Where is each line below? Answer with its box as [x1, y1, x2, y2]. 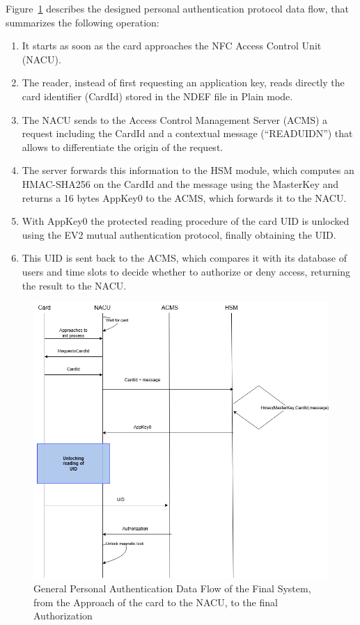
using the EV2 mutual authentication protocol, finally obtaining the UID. [22, 227, 336, 242]
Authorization [33, 608, 93, 623]
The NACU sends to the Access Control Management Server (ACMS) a [22, 112, 328, 127]
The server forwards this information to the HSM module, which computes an [22, 163, 354, 177]
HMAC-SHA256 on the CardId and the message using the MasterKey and [22, 176, 338, 191]
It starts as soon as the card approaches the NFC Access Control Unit [22, 38, 322, 53]
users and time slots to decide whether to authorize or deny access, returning [22, 264, 351, 278]
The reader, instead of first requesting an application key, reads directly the [22, 75, 345, 90]
